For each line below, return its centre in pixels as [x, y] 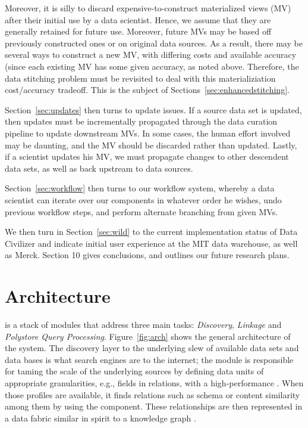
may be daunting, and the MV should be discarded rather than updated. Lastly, [151, 145]
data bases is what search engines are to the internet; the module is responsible [149, 359]
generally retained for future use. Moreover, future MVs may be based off [138, 31]
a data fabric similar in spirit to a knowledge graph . [100, 418]
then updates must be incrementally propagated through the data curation [141, 121]
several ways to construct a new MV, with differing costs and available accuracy [151, 55]
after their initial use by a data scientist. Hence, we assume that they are [138, 19]
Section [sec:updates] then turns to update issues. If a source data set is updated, [153, 109]
